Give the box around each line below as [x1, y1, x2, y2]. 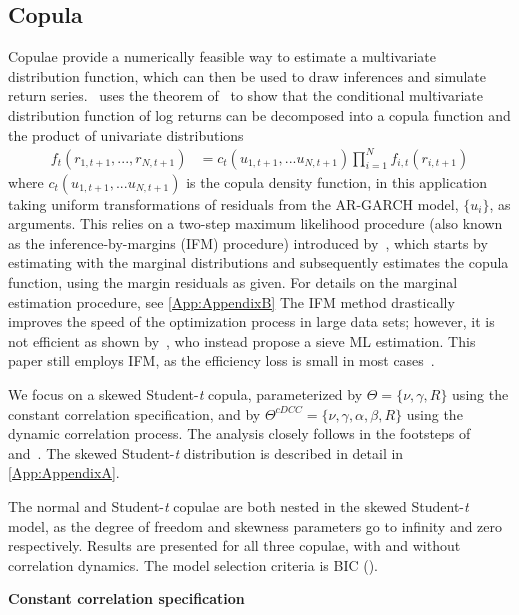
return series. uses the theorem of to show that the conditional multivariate [8, 85, 484, 106]
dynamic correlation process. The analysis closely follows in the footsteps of [8, 423, 471, 444]
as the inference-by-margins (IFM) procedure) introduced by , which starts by [8, 232, 488, 253]
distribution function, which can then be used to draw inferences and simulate [8, 65, 487, 86]
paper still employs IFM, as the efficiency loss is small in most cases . [8, 350, 435, 371]
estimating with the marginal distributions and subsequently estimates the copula [8, 252, 509, 273]
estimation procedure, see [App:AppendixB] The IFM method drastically [8, 291, 455, 312]
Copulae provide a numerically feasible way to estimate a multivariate [8, 46, 437, 67]
